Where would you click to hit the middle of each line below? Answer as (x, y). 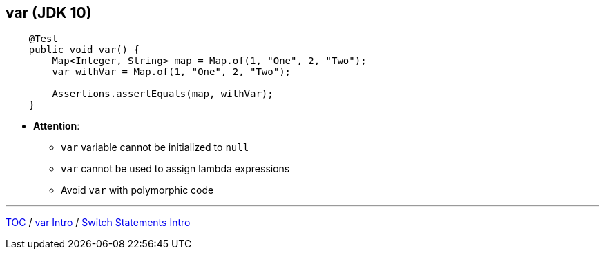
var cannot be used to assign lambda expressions (175, 169)
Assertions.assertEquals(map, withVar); (163, 94)
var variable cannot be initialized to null (155, 147)
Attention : (57, 126)
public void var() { (84, 50)
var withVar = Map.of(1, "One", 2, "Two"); (172, 72)
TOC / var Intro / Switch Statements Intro (98, 223)
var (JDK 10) (49, 13)
